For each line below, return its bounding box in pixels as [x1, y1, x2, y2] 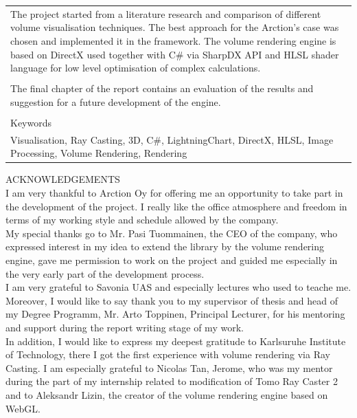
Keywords [10, 115, 52, 129]
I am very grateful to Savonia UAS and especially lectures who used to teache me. [5, 280, 352, 294]
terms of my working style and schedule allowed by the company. [5, 212, 279, 227]
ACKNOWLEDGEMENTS [5, 172, 120, 186]
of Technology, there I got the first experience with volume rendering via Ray [5, 347, 330, 362]
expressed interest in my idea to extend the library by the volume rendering [5, 239, 325, 254]
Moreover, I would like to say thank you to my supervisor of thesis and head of [5, 293, 338, 307]
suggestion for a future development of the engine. [10, 94, 221, 109]
